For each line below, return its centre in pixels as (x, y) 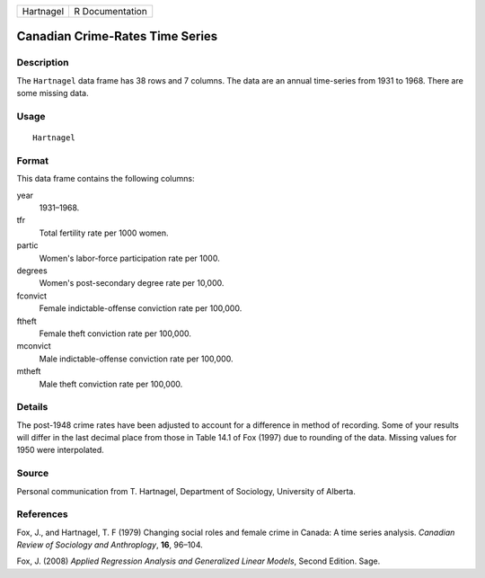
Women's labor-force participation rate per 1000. (129, 258)
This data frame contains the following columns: (106, 179)
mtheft (29, 371)
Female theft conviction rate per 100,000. (115, 333)
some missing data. (53, 93)
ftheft (27, 321)
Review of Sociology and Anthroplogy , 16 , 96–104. (110, 545)
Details (32, 407)
